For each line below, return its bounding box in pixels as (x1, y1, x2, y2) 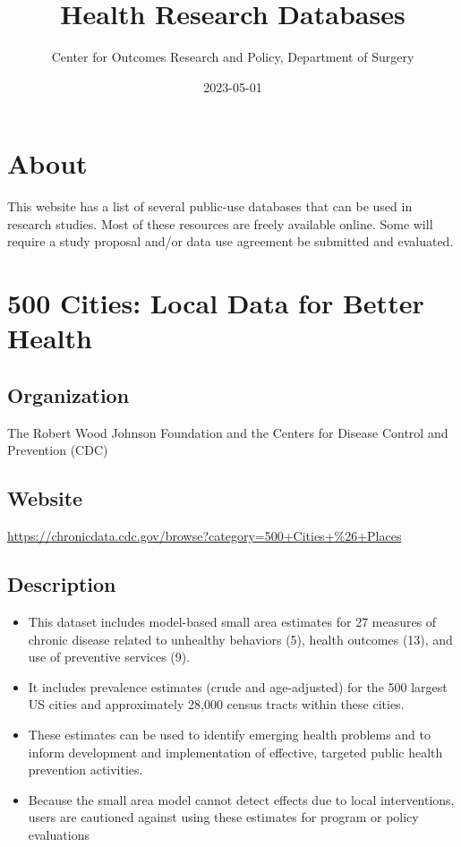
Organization (7, 381, 130, 408)
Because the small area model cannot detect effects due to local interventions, (28, 790, 455, 808)
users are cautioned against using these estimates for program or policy (28, 808, 419, 826)
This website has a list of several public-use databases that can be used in (7, 197, 413, 216)
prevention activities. (28, 760, 143, 779)
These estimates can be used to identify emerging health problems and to (28, 724, 431, 743)
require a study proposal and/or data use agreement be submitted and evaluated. (7, 232, 454, 251)
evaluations (28, 825, 90, 843)
